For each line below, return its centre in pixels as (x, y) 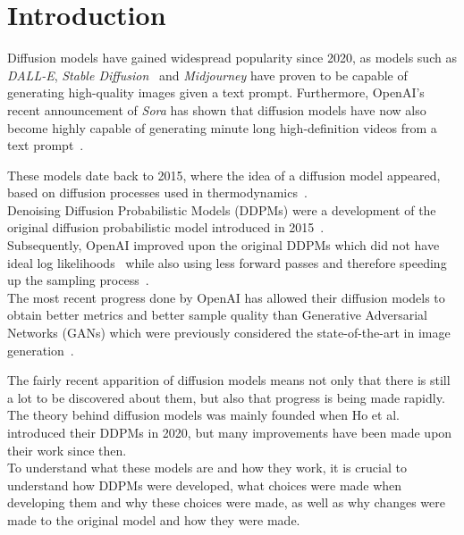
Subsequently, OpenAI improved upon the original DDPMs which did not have (224, 245)
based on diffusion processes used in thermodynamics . (157, 192)
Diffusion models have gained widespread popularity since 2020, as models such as (232, 58)
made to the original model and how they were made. (154, 519)
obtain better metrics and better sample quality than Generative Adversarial (217, 315)
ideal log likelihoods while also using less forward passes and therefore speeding (227, 262)
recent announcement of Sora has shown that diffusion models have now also (217, 109)
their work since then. (67, 450)
